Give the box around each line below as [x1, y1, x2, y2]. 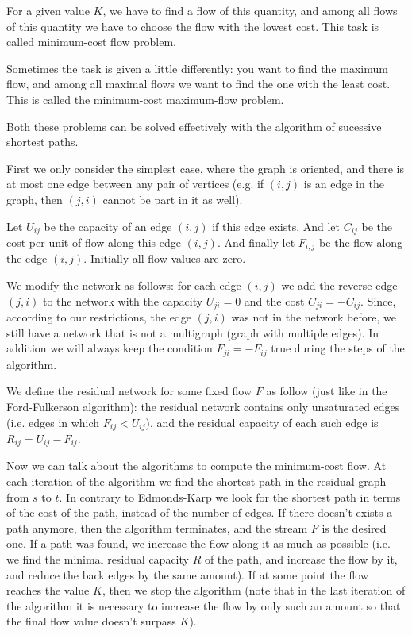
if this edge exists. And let [212, 217, 340, 234]
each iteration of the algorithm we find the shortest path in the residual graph [6, 473, 387, 489]
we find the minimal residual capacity [6, 550, 189, 567]
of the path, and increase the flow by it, [204, 550, 398, 567]
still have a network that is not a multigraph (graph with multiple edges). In [6, 324, 379, 341]
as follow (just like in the [266, 383, 387, 399]
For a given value [6, 2, 90, 18]
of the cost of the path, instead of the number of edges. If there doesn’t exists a [6, 504, 393, 521]
